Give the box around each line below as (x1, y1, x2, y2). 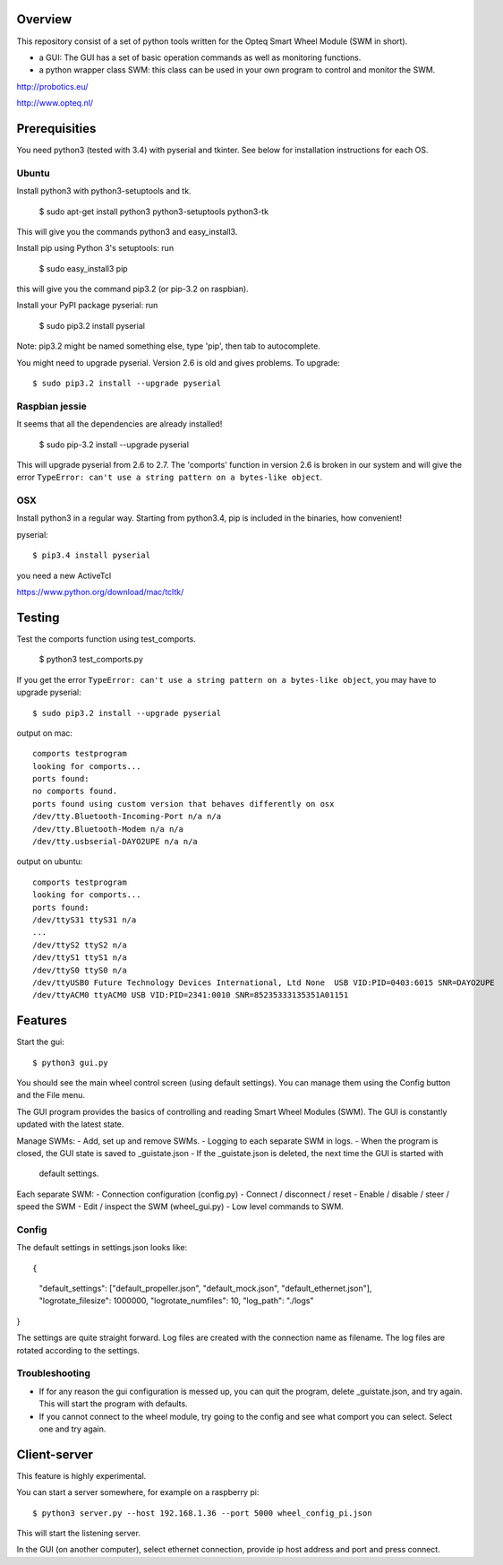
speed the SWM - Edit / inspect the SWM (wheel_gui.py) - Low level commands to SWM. (16, 1201, 344, 1212)
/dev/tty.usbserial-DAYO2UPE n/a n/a (32, 836, 199, 847)
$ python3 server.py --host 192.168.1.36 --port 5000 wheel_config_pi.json (32, 1508, 372, 1518)
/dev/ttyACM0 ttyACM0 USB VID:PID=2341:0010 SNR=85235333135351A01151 (32, 990, 349, 1000)
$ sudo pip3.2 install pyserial (38, 320, 145, 331)
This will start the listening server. (16, 1528, 141, 1539)
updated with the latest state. (16, 1119, 124, 1129)
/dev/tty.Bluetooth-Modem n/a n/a (32, 824, 183, 834)
